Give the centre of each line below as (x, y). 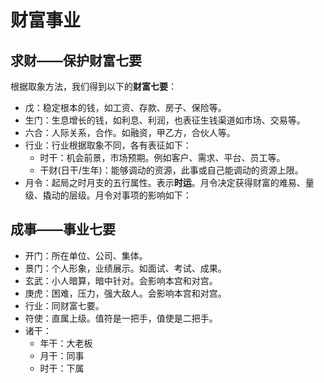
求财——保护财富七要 (76, 60)
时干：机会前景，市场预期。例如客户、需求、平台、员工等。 (162, 157)
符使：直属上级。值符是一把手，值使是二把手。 (121, 318)
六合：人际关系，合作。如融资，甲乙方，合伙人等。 (130, 132)
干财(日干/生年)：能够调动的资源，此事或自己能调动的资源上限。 (171, 170)
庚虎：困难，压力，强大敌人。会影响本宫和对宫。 (125, 293)
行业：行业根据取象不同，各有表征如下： (108, 145)
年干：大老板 (66, 343)
